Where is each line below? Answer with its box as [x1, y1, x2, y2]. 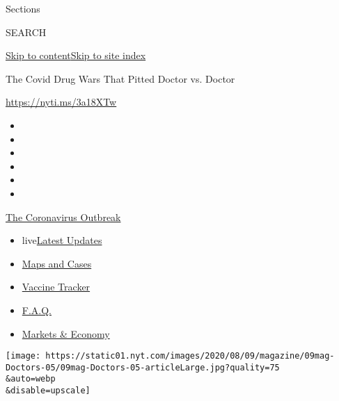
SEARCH [6, 24, 47, 39]
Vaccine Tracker [22, 279, 90, 294]
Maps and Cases [22, 256, 92, 270]
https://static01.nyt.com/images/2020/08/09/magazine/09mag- [45, 351, 335, 361]
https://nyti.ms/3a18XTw [6, 95, 117, 109]
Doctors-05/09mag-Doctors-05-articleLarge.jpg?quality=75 [6, 362, 280, 373]
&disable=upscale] [6, 386, 90, 396]
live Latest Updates [22, 233, 102, 247]
